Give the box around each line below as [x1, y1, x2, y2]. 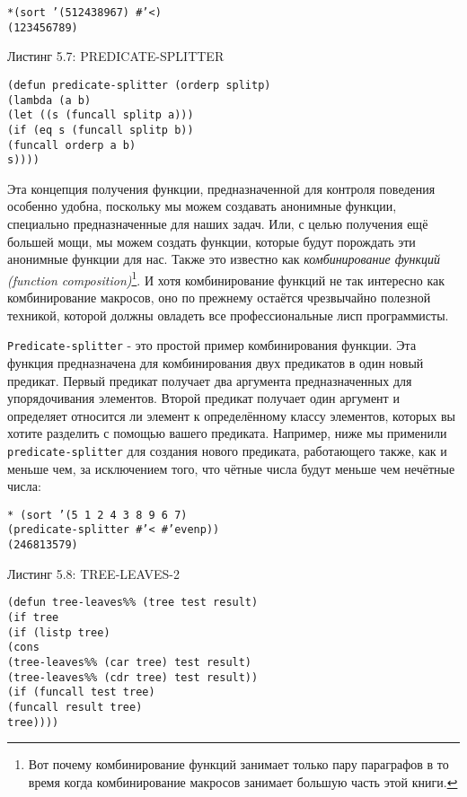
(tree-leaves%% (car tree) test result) [7, 655, 252, 669]
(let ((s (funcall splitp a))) [7, 109, 194, 122]
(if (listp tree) [7, 626, 110, 639]
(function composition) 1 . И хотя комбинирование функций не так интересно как [7, 267, 445, 289]
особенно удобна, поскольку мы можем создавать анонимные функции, [7, 197, 397, 215]
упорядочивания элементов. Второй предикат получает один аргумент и [7, 389, 400, 407]
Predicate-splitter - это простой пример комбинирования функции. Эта [7, 336, 417, 355]
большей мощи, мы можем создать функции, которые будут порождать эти [7, 232, 416, 250]
